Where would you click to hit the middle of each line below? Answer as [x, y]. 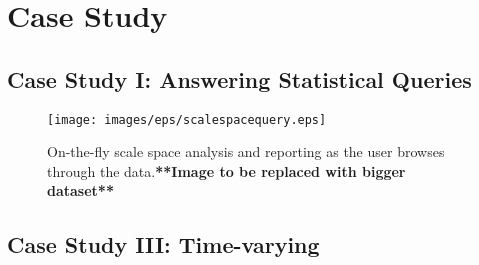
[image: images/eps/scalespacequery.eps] [187, 119]
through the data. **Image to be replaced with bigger [226, 170]
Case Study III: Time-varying [163, 244]
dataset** [80, 190]
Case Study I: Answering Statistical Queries [239, 78]
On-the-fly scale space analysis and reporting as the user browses [246, 151]
